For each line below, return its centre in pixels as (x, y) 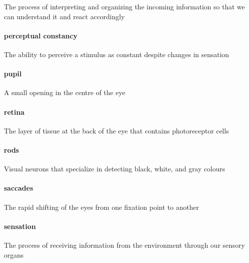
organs (14, 254)
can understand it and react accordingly (64, 16)
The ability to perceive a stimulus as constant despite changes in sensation (117, 54)
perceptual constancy (41, 35)
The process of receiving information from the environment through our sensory (124, 245)
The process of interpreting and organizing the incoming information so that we (124, 6)
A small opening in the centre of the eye (65, 92)
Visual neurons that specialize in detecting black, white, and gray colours (115, 169)
